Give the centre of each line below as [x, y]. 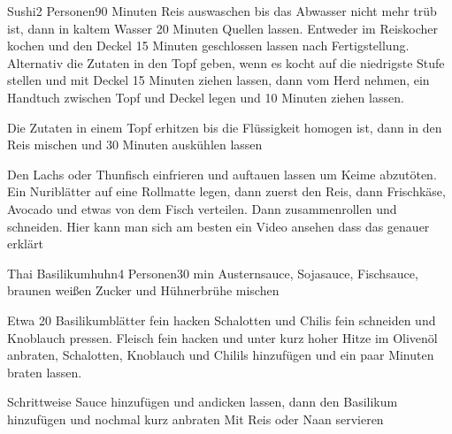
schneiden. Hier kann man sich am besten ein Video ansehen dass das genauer [218, 226]
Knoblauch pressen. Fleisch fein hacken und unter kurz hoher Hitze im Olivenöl [222, 337]
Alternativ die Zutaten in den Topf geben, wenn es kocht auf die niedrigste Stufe [226, 62]
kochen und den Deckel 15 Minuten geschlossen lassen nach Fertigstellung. [208, 46]
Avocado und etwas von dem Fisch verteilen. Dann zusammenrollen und [202, 208]
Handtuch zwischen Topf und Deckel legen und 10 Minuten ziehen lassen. [206, 97]
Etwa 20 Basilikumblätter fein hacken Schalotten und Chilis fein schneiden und [222, 320]
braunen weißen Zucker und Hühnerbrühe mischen [143, 290]
